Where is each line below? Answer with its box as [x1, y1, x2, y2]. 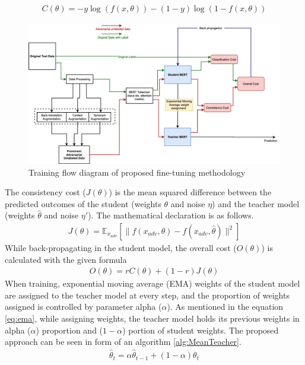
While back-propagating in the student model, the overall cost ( [5, 242, 237, 254]
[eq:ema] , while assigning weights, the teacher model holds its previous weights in [5, 312, 300, 325]
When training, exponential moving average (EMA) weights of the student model [5, 277, 300, 290]
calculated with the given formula [5, 253, 127, 265]
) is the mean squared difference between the [109, 186, 272, 198]
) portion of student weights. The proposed [122, 323, 279, 336]
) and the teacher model [212, 197, 300, 210]
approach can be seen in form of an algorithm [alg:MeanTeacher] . [5, 335, 242, 348]
